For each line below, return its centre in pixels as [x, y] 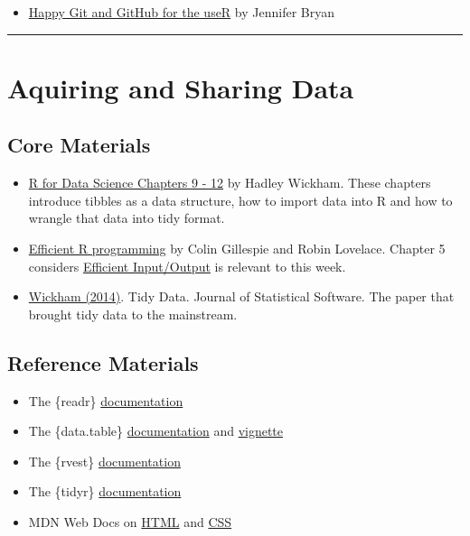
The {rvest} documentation [104, 461]
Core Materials [79, 145]
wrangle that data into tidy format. [127, 218]
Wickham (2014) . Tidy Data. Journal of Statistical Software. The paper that [241, 296]
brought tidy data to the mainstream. [133, 314]
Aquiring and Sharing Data [181, 87]
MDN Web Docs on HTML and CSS [130, 521]
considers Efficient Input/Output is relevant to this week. [187, 266]
